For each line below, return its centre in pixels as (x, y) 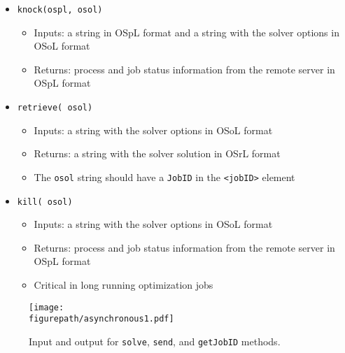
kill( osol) (45, 202)
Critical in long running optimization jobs (124, 284)
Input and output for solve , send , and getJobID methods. (155, 341)
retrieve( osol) (55, 108)
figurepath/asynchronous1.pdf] (101, 319)
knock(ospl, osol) (60, 10)
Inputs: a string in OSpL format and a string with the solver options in (186, 32)
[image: (47, 307)
